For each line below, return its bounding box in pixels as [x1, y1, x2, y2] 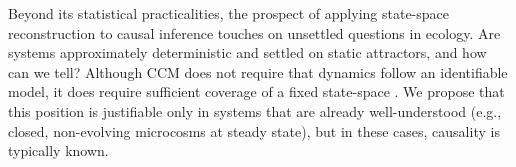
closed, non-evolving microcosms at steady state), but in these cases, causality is [8, 120, 500, 141]
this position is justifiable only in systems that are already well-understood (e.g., [8, 100, 502, 121]
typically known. [8, 140, 109, 161]
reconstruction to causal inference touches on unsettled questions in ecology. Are [8, 22, 501, 43]
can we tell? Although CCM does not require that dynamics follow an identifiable [8, 61, 508, 82]
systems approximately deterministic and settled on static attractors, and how [8, 42, 487, 63]
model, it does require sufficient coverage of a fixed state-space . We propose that [8, 81, 505, 102]
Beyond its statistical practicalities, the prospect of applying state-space [8, 3, 450, 23]
